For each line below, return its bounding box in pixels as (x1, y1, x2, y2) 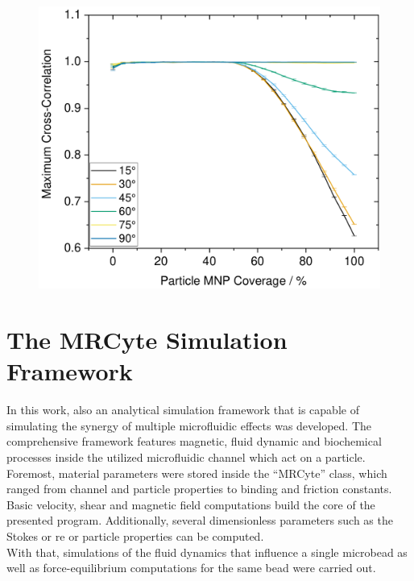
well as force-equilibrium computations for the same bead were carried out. (6, 559, 376, 576)
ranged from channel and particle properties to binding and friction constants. (6, 480, 392, 497)
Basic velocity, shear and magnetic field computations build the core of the (6, 496, 375, 513)
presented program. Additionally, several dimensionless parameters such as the (6, 512, 393, 529)
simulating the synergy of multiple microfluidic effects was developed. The (6, 417, 372, 434)
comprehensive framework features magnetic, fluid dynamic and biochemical (6, 433, 382, 450)
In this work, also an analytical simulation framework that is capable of (6, 401, 359, 418)
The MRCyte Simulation (6, 323, 288, 356)
